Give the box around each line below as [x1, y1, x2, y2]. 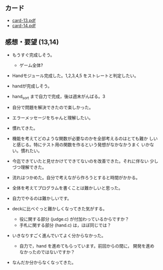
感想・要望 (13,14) [5, 38, 59, 46]
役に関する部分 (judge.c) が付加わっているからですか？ [19, 216, 129, 222]
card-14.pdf [12, 22, 36, 28]
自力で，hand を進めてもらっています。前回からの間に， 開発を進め [19, 243, 155, 249]
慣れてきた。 [12, 125, 38, 131]
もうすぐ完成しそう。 [12, 52, 55, 58]
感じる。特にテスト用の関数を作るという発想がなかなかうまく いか [16, 142, 150, 147]
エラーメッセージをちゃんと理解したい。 [12, 115, 93, 121]
